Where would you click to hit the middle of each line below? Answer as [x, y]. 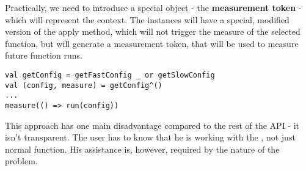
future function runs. [44, 55]
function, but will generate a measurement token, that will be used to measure [152, 43]
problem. [21, 161]
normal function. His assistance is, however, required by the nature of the [142, 149]
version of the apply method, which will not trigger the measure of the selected [153, 31]
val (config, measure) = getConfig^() [84, 85]
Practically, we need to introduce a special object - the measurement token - [153, 7]
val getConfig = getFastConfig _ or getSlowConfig [110, 75]
